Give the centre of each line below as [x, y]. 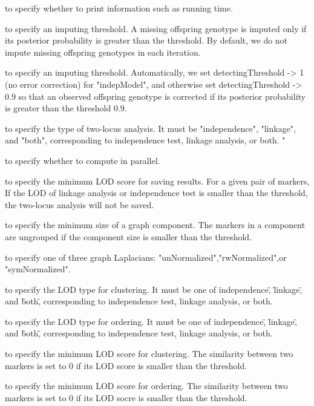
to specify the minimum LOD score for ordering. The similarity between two [146, 386]
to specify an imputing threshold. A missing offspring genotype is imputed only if [156, 28]
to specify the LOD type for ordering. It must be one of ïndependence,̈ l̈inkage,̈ [151, 321]
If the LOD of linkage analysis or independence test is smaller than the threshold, [156, 193]
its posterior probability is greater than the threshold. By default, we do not [146, 40]
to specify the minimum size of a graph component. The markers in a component [155, 225]
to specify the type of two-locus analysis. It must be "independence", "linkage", [150, 128]
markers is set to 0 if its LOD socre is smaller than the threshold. [126, 397]
